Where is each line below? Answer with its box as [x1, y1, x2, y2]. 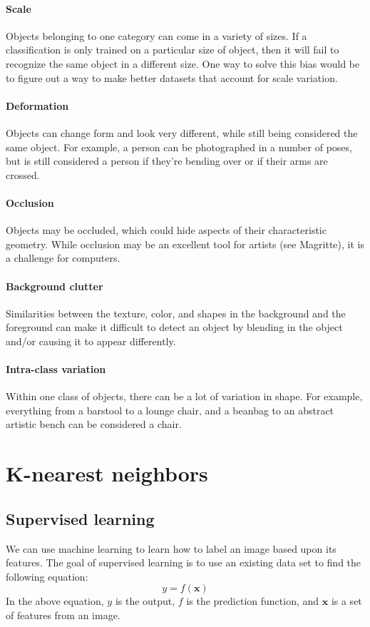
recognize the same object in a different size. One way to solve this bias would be [6, 56, 360, 71]
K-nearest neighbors [6, 459, 208, 488]
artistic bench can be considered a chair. [6, 417, 182, 432]
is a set [331, 593, 362, 608]
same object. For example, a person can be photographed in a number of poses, [6, 139, 352, 154]
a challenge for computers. [6, 250, 120, 265]
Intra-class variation [6, 362, 106, 377]
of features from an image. [6, 608, 120, 623]
